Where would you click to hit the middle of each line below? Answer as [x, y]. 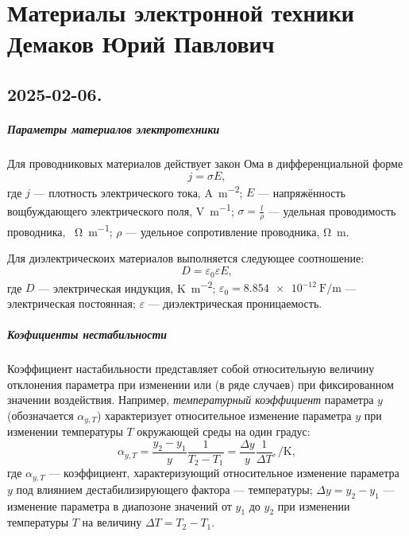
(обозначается [41, 415]
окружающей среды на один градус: [224, 431]
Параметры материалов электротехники [114, 128]
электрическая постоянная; [71, 303]
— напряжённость [302, 192]
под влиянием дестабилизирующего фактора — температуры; [164, 489]
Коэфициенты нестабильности [87, 334]
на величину [112, 522]
